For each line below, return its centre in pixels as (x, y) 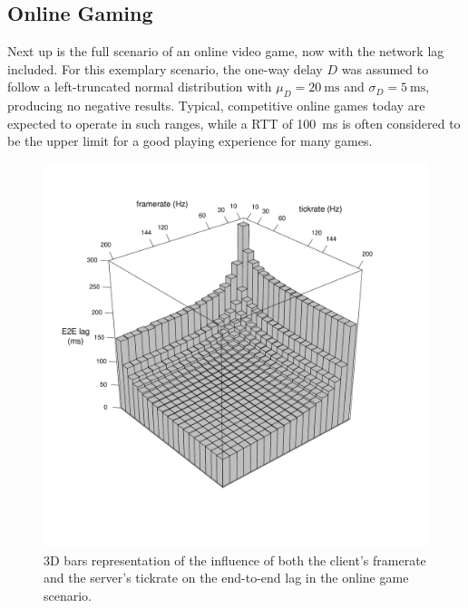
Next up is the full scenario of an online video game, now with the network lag (226, 51)
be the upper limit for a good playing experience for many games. (190, 141)
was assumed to (385, 68)
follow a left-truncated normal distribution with (140, 87)
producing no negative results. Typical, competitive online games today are (216, 106)
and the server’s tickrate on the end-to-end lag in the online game (226, 578)
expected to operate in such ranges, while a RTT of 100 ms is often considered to (234, 123)
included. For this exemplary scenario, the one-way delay (165, 68)
